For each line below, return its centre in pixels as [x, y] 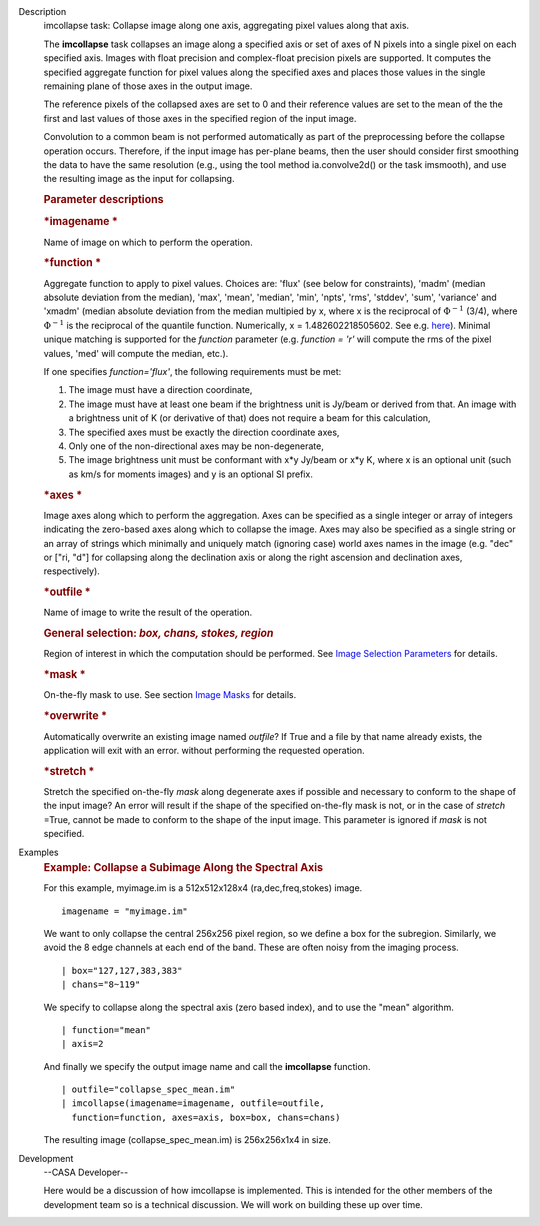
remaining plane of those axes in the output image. [148, 86]
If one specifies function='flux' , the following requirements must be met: [192, 371]
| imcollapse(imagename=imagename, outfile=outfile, [193, 1103]
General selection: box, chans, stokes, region [158, 633]
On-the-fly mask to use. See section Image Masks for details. [170, 695]
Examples [38, 852]
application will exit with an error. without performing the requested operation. [204, 750]
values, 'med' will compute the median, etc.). [136, 353]
